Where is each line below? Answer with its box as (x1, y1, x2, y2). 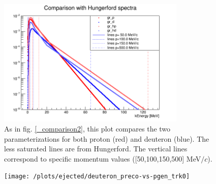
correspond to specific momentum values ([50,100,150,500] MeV (4, 153, 201, 164)
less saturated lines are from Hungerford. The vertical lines (4, 143, 188, 154)
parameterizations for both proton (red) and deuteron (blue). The (4, 133, 209, 144)
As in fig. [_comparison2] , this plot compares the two (4, 123, 171, 134)
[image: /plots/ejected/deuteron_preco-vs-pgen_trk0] (4, 173, 190, 180)
